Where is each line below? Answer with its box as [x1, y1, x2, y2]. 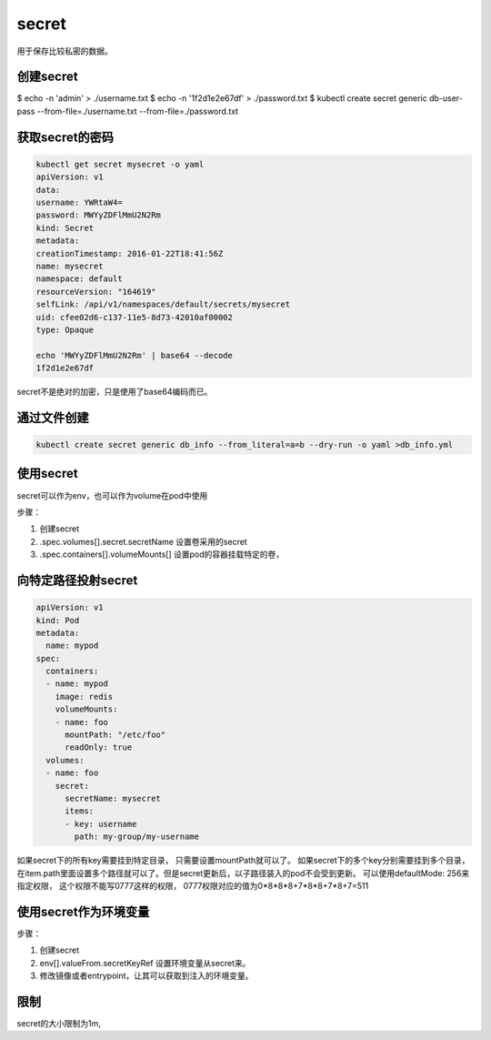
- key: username [65, 819, 137, 829]
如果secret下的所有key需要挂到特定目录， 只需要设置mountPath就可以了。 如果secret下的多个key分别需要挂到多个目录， [16, 855, 470, 866]
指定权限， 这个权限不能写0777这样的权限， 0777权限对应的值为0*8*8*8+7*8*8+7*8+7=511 [16, 880, 369, 891]
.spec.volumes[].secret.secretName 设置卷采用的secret [39, 536, 247, 547]
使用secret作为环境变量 [16, 904, 150, 919]
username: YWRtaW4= [35, 197, 123, 208]
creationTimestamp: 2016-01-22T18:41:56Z [35, 248, 224, 258]
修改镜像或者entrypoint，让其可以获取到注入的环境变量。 [39, 970, 254, 982]
